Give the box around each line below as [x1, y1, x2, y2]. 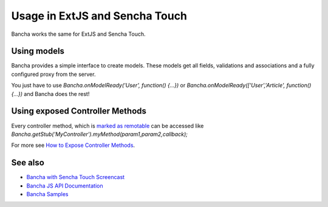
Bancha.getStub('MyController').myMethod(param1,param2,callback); [11, 131, 188, 138]
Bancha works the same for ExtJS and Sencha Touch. [11, 30, 146, 38]
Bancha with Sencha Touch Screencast [26, 174, 125, 181]
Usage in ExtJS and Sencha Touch [11, 9, 188, 22]
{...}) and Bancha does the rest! [11, 90, 90, 97]
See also [11, 158, 45, 168]
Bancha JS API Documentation [26, 182, 103, 189]
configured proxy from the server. [11, 70, 96, 78]
